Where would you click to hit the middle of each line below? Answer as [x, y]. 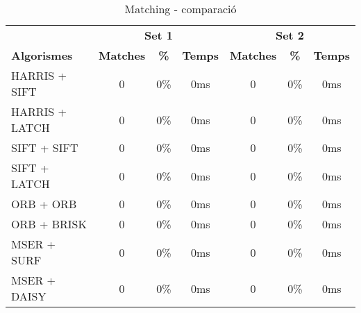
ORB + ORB [44, 204]
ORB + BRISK [49, 224]
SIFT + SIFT [45, 147]
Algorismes [42, 55]
